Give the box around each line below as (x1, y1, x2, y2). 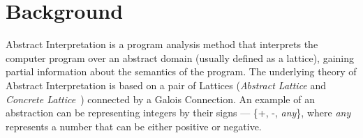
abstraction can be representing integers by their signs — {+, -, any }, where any (6, 105, 351, 120)
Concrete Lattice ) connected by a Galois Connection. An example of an (6, 91, 315, 106)
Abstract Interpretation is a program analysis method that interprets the (6, 37, 318, 52)
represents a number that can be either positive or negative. (6, 118, 262, 133)
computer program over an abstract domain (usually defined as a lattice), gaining (6, 50, 354, 65)
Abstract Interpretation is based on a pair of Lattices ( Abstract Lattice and (6, 77, 327, 92)
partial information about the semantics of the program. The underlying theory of (6, 64, 357, 79)
